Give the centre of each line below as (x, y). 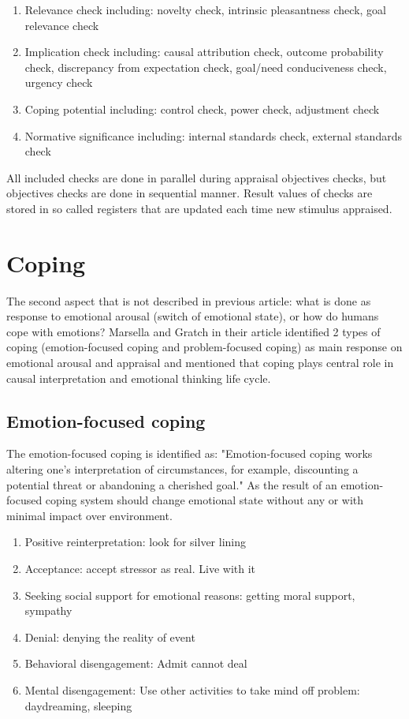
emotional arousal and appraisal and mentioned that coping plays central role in (200, 363)
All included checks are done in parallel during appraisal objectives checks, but (197, 177)
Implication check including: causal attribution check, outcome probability (204, 52)
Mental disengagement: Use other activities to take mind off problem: (192, 689)
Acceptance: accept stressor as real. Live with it (140, 568)
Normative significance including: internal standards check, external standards (213, 135)
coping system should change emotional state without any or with (204, 500)
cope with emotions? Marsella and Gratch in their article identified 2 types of (193, 331)
